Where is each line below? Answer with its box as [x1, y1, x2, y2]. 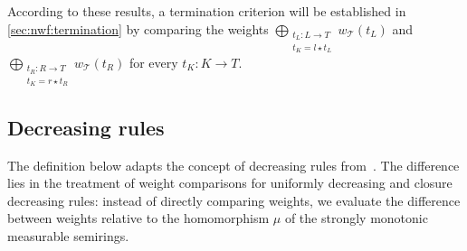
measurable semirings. [7, 227, 129, 246]
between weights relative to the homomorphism [7, 209, 270, 228]
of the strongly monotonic [284, 209, 428, 228]
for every [129, 53, 178, 72]
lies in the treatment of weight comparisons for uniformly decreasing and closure [7, 173, 453, 192]
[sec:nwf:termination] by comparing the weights [7, 19, 269, 38]
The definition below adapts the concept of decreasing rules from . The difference [7, 155, 460, 174]
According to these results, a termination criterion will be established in [7, 2, 406, 20]
